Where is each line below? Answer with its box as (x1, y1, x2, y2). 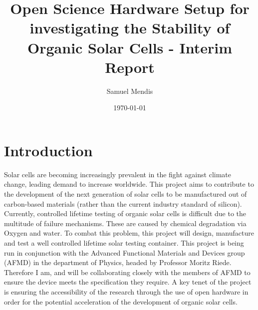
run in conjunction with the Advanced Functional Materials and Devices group (4, 247, 245, 258)
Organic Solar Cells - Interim (27, 37, 232, 57)
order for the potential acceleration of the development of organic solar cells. (4, 296, 238, 307)
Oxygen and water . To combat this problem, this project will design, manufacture (4, 228, 254, 238)
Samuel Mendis (106, 85, 153, 96)
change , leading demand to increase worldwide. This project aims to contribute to (4, 179, 254, 189)
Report (105, 56, 155, 77)
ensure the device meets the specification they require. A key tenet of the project (4, 277, 252, 287)
